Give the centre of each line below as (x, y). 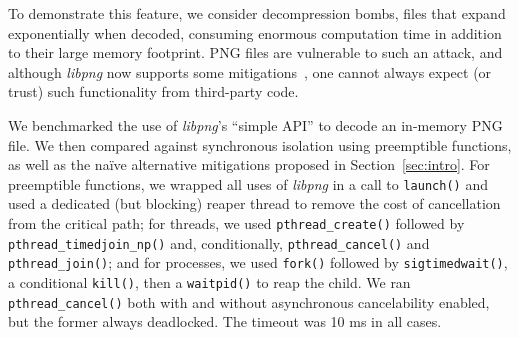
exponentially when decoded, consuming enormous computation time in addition (255, 32)
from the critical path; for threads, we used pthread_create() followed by (236, 223)
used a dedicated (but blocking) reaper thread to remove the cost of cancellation (254, 203)
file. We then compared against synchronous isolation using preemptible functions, (260, 144)
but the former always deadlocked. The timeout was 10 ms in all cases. (225, 321)
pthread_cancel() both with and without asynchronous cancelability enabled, (249, 301)
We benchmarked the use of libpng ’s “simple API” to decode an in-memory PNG (255, 124)
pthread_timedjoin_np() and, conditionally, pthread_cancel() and (219, 242)
